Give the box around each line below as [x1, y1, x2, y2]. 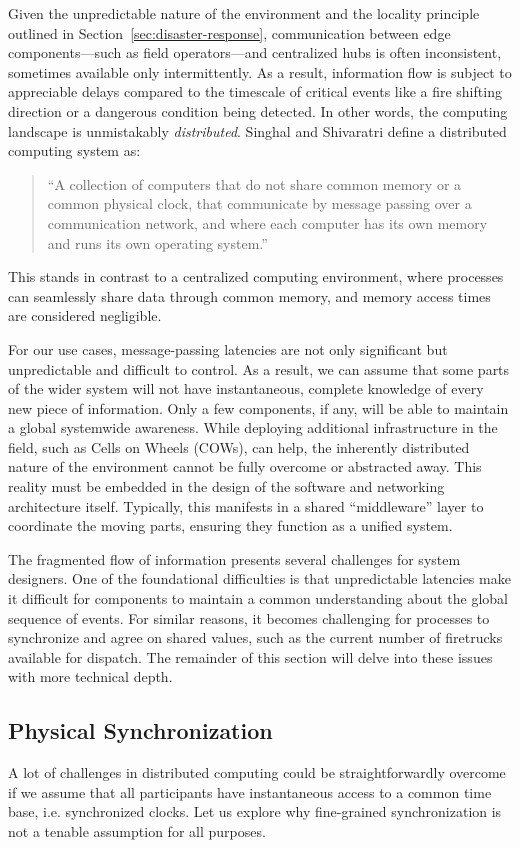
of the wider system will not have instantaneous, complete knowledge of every [8, 378, 484, 399]
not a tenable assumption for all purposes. [8, 820, 266, 841]
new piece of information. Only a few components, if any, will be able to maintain [8, 397, 509, 418]
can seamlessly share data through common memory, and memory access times [8, 285, 491, 306]
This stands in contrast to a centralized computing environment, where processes [8, 266, 504, 287]
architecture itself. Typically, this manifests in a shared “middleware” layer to [8, 495, 484, 516]
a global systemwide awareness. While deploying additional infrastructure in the [8, 417, 498, 438]
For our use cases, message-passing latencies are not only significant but [8, 338, 448, 359]
